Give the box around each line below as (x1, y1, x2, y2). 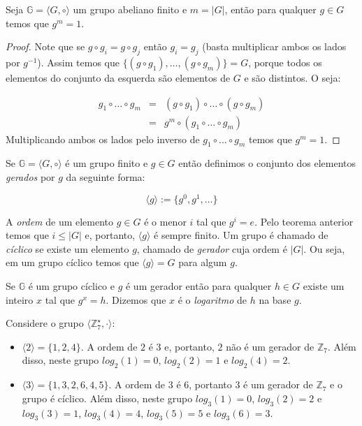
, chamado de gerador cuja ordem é (136, 241, 287, 256)
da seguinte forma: (66, 170, 145, 184)
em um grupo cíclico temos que (6, 255, 139, 270)
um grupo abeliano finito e (73, 2, 187, 16)
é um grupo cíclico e (28, 279, 115, 293)
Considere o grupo (6, 316, 84, 330)
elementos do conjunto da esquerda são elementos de (6, 70, 231, 85)
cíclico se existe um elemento (6, 241, 129, 256)
